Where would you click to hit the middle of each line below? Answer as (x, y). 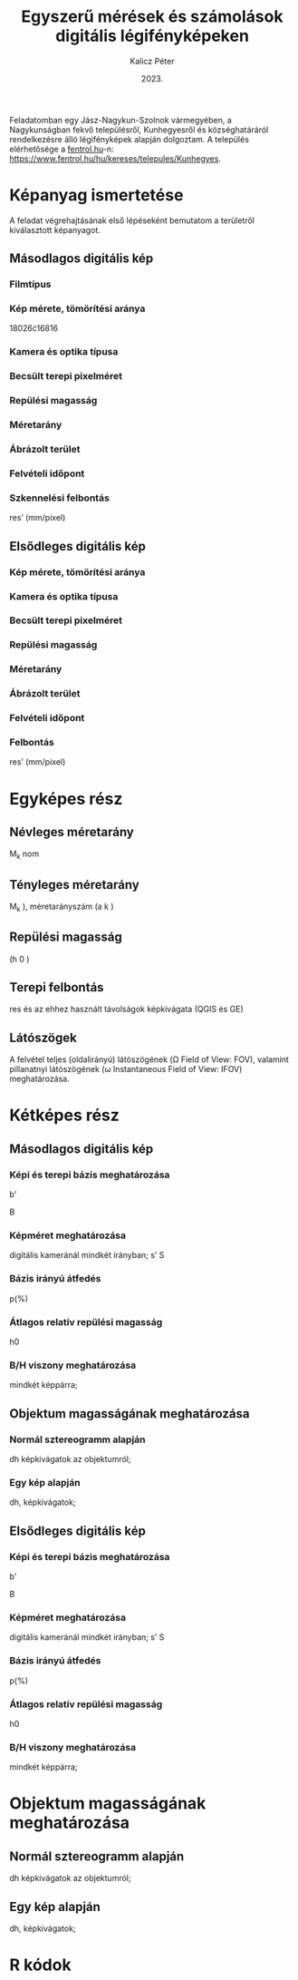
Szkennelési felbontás (60, 498)
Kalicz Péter (152, 61)
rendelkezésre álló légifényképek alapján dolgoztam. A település (129, 139)
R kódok (40, 1965)
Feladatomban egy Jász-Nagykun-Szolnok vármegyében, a (121, 120)
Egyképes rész (66, 799)
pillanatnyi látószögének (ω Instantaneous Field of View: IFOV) (126, 1069)
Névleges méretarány (72, 832)
